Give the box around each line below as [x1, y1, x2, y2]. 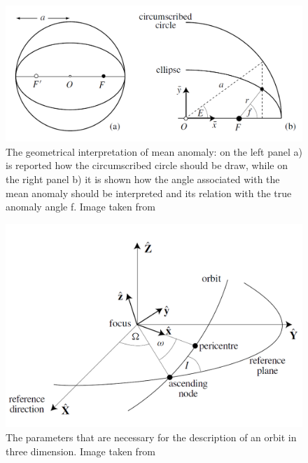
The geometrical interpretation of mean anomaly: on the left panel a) [6, 144, 303, 159]
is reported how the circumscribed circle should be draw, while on [6, 158, 288, 173]
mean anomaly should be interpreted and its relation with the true [6, 185, 292, 200]
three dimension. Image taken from [6, 443, 156, 458]
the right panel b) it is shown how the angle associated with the [6, 171, 280, 186]
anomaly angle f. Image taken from [6, 199, 155, 214]
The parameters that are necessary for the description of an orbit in [6, 430, 297, 445]
